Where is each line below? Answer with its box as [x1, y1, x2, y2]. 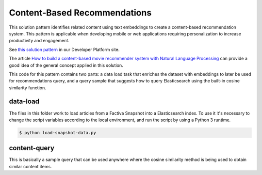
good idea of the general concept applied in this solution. [9, 62, 123, 68]
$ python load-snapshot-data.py [19, 130, 97, 135]
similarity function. [9, 85, 46, 91]
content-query [9, 144, 54, 152]
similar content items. [9, 163, 52, 169]
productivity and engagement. [9, 38, 70, 44]
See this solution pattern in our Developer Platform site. [9, 47, 120, 52]
